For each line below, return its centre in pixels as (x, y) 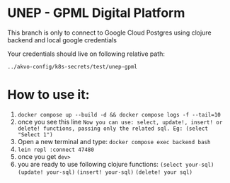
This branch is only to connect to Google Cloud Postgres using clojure (109, 33)
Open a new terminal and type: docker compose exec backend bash (114, 141)
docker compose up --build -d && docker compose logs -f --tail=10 (119, 114)
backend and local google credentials (62, 40)
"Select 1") (35, 135)
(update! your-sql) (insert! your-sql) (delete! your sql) (105, 172)
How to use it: (48, 95)
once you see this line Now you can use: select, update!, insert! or (120, 122)
